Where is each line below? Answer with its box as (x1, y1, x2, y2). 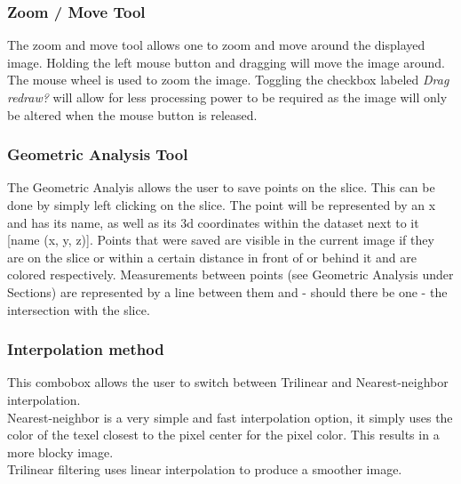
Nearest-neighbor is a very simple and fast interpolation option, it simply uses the (7, 407, 453, 426)
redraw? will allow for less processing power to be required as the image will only (7, 88, 448, 106)
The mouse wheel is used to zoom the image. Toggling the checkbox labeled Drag (7, 70, 449, 89)
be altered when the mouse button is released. (7, 105, 258, 124)
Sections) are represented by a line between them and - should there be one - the (7, 282, 448, 301)
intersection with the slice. (7, 300, 150, 319)
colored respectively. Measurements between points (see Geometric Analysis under (7, 265, 454, 284)
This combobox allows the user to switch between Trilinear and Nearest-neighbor (7, 373, 449, 391)
